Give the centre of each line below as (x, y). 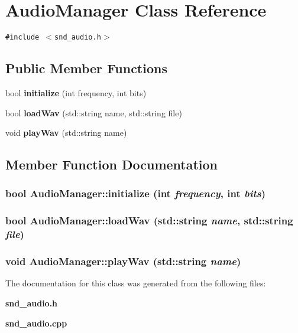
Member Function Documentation (112, 164)
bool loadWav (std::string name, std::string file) (94, 112)
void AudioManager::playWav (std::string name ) (123, 261)
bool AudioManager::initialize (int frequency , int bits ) (136, 193)
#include (22, 37)
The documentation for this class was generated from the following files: (136, 283)
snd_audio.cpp (36, 323)
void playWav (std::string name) (66, 133)
